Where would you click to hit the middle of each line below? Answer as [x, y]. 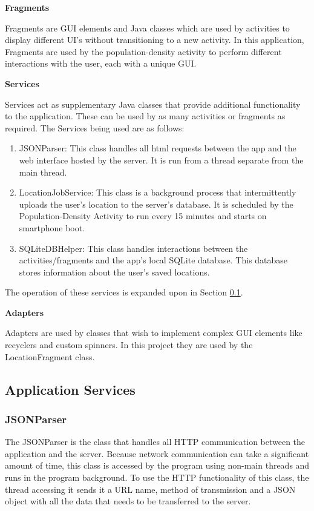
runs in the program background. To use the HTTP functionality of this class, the [157, 477]
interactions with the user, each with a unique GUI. [101, 63]
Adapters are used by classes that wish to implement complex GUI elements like [154, 333]
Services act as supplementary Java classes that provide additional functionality [153, 104]
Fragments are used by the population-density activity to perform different [143, 51]
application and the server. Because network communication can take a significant [157, 453]
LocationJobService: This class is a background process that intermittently [158, 192]
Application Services [70, 389]
